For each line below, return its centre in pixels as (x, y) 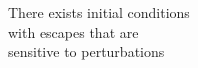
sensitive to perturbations (86, 51)
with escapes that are (73, 31)
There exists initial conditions (99, 12)
